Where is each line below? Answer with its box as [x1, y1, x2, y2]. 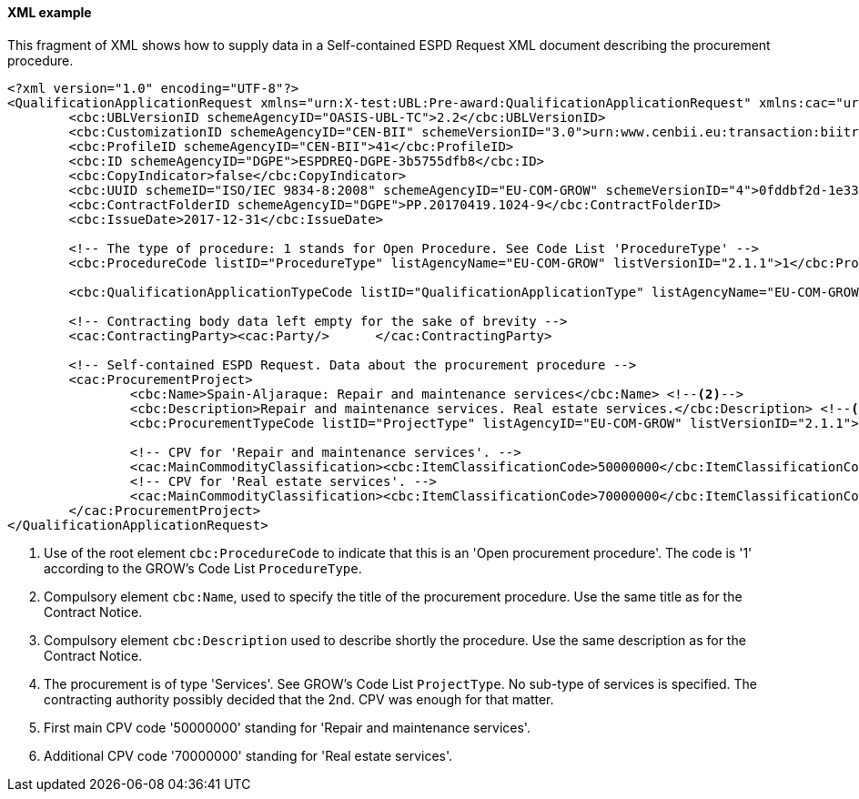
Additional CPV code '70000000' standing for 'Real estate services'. [44, 747, 453, 764]
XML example [7, 5, 92, 20]
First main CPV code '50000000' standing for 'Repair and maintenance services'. [44, 719, 531, 735]
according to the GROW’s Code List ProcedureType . [44, 560, 362, 576]
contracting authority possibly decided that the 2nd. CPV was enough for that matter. [44, 691, 554, 707]
